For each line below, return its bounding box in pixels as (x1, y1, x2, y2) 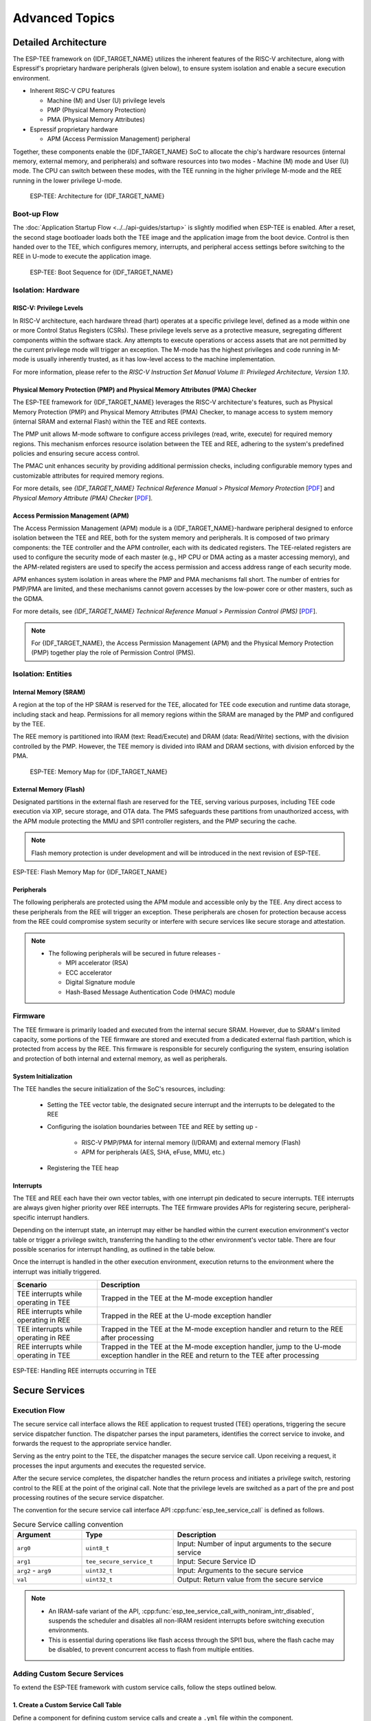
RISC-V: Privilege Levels (12, 304, 84, 313)
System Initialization (12, 1072, 73, 1080)
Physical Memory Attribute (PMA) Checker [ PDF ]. (12, 494, 153, 502)
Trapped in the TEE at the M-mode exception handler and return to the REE (100, 1324, 344, 1334)
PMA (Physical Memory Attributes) (47, 116, 146, 124)
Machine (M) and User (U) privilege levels (47, 96, 166, 105)
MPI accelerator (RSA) (65, 959, 128, 967)
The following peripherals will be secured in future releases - (48, 949, 221, 957)
